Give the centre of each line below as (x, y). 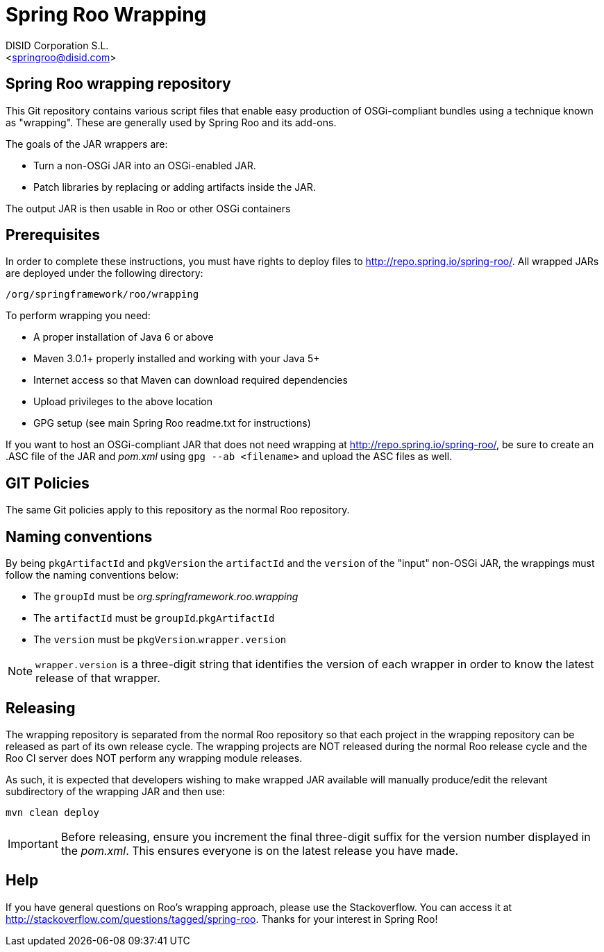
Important (33, 843)
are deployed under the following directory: (104, 273)
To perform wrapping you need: (78, 316)
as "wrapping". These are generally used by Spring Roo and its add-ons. (171, 122)
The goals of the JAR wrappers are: (87, 144)
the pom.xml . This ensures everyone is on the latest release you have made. (260, 850)
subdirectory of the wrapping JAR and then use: (115, 791)
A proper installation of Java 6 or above (124, 337)
